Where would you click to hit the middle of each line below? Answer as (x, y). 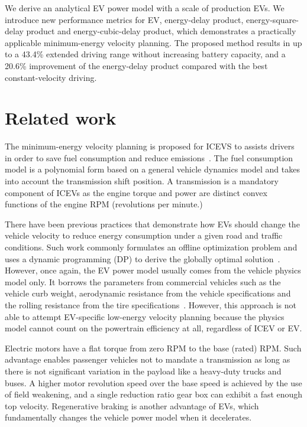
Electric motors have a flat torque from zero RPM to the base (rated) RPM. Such (153, 348)
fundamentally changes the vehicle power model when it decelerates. (128, 417)
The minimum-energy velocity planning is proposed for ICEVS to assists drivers (150, 146)
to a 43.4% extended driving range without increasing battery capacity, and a (145, 54)
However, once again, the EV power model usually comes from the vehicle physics (153, 270)
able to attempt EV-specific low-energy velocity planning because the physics (145, 316)
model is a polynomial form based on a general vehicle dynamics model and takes (152, 169)
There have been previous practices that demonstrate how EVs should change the (152, 224)
